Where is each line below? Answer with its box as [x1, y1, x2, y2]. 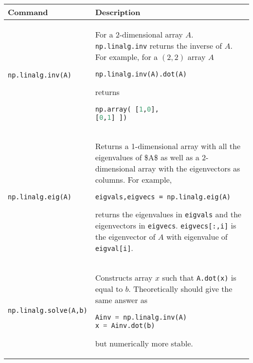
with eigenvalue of [166, 230, 228, 242]
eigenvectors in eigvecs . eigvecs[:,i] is [95, 219, 236, 231]
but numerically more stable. [95, 337, 193, 349]
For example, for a [95, 51, 158, 62]
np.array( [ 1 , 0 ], [95, 105, 159, 113]
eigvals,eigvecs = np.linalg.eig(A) [95, 192, 231, 201]
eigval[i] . [95, 242, 133, 253]
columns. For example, [95, 173, 172, 185]
